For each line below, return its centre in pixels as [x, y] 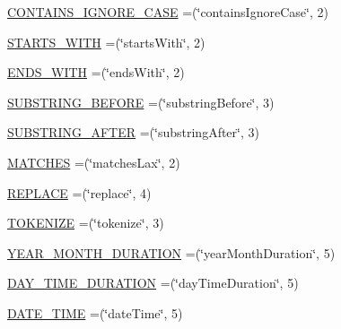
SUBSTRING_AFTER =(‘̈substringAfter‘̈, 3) [133, 132]
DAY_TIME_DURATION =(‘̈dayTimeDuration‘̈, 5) [153, 283]
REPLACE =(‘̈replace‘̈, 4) [79, 192]
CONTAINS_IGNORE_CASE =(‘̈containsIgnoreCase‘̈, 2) [168, 12]
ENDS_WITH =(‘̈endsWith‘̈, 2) [96, 72]
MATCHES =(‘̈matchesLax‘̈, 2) [94, 162]
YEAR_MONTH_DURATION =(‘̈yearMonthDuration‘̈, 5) [171, 252]
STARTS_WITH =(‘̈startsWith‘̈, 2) [106, 42]
